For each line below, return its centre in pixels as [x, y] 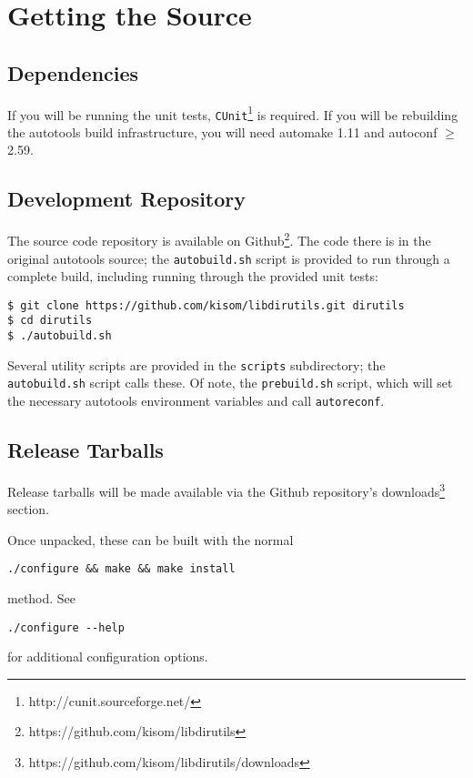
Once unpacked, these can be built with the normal [151, 539]
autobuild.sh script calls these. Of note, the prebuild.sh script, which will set [230, 383]
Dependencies [73, 72]
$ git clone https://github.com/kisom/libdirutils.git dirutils [206, 305]
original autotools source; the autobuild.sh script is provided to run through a [229, 258]
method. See [42, 598]
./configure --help [66, 627]
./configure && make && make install [121, 569]
